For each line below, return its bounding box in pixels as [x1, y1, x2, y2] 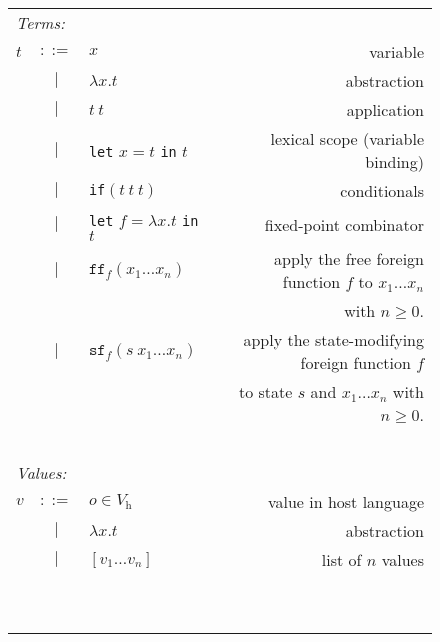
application [346, 98, 424, 121]
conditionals [340, 179, 424, 202]
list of [321, 548, 362, 571]
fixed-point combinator [264, 213, 424, 236]
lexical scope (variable [270, 127, 424, 150]
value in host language [267, 490, 424, 513]
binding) [365, 150, 424, 173]
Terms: [16, 11, 65, 34]
